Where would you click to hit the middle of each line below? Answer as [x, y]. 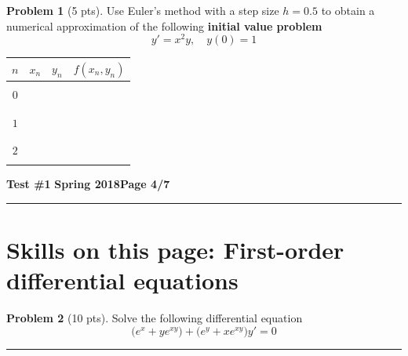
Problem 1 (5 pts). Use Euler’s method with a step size [143, 10]
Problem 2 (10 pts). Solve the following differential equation [155, 318]
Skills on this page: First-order [175, 250]
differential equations [122, 280]
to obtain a [348, 10]
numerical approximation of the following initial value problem [164, 25]
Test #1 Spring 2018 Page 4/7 [88, 184]
